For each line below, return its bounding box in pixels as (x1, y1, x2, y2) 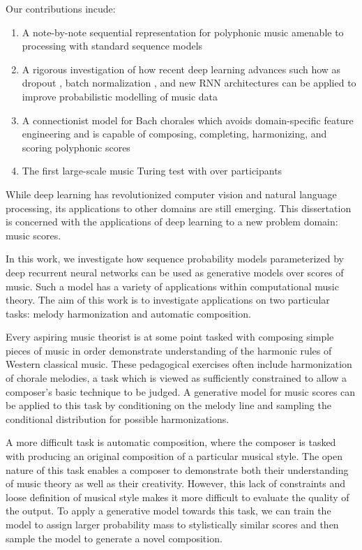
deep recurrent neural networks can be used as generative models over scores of (6, 265, 344, 279)
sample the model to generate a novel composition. (6, 530, 223, 545)
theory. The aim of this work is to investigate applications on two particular (6, 292, 330, 307)
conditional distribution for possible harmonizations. (6, 411, 229, 426)
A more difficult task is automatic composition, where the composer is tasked (6, 435, 336, 449)
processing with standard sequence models (22, 38, 203, 53)
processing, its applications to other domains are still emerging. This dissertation (6, 200, 352, 215)
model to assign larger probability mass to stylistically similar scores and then (6, 517, 339, 531)
